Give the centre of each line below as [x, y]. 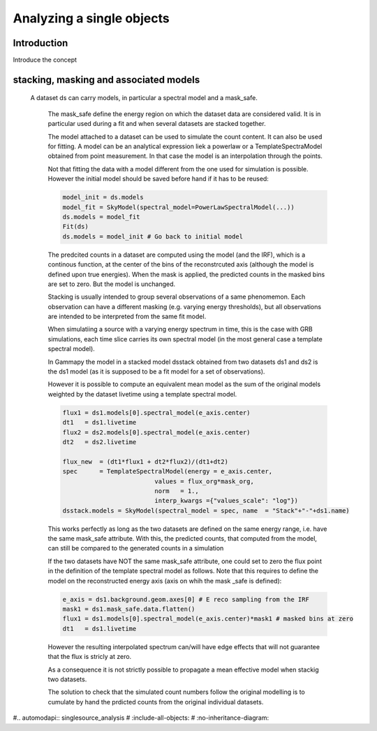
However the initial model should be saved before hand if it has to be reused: [158, 179]
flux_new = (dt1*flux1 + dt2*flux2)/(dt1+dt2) [145, 461]
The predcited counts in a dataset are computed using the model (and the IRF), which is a [177, 255]
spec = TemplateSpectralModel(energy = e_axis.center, [168, 471]
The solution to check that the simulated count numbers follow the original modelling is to [176, 692]
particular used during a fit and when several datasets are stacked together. [157, 124]
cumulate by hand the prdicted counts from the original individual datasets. [156, 702]
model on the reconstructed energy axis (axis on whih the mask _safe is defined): [165, 581]
